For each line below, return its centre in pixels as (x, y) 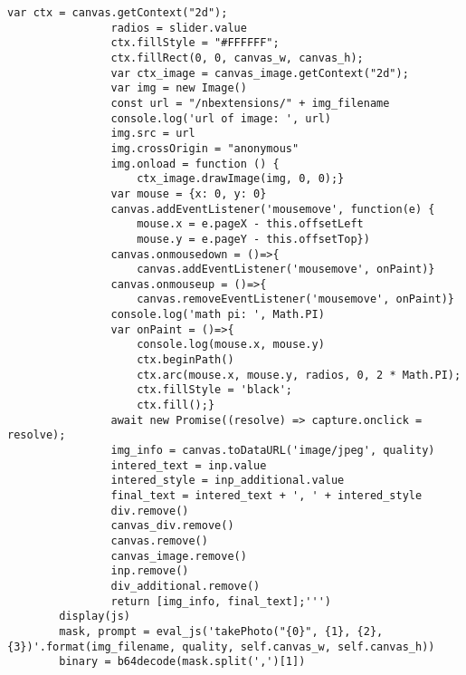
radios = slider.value (179, 28)
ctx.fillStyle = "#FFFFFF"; (195, 43)
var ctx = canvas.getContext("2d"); (118, 13)
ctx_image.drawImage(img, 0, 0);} (241, 179)
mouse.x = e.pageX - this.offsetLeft (250, 224)
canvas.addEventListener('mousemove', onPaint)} (286, 270)
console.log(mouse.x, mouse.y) (231, 345)
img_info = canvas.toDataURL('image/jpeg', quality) (273, 451)
